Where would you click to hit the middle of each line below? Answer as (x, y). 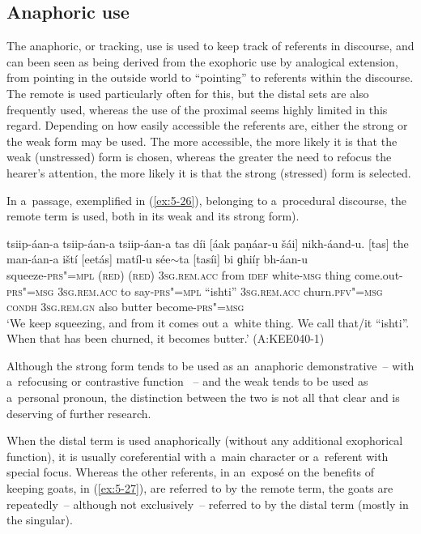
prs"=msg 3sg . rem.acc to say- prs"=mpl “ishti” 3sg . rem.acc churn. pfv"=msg (195, 290)
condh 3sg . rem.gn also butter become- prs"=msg (125, 307)
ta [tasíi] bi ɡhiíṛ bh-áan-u (244, 259)
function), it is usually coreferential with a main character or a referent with (198, 456)
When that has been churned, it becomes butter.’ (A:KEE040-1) (166, 338)
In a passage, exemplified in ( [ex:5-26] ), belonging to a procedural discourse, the (206, 200)
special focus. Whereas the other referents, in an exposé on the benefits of (191, 472)
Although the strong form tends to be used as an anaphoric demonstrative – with (210, 365)
